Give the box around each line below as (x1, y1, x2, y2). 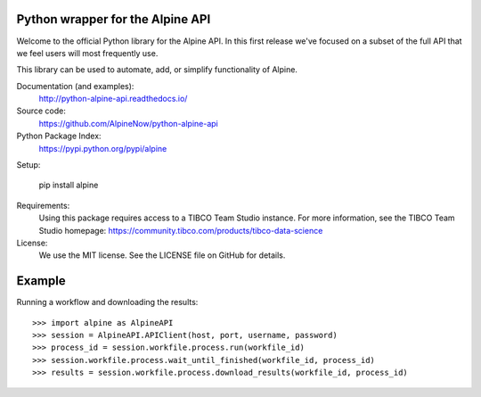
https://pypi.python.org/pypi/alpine (38, 143, 167, 153)
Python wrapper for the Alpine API (16, 12, 211, 27)
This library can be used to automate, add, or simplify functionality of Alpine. (16, 64, 298, 75)
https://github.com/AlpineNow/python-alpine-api (38, 118, 218, 128)
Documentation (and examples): (16, 80, 135, 91)
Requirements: (16, 200, 70, 211)
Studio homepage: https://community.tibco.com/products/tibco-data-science (38, 225, 323, 236)
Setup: (16, 160, 41, 170)
